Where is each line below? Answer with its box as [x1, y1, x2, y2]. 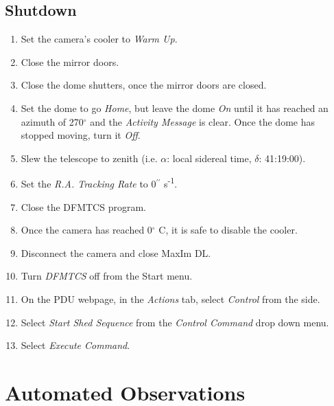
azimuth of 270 [21, 114, 84, 128]
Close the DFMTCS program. [21, 199, 146, 214]
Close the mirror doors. [21, 54, 119, 69]
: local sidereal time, [167, 150, 252, 165]
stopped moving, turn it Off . [21, 128, 141, 142]
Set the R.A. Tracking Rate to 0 [21, 177, 156, 191]
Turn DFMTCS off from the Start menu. [21, 269, 193, 283]
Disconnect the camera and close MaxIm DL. [21, 245, 211, 260]
